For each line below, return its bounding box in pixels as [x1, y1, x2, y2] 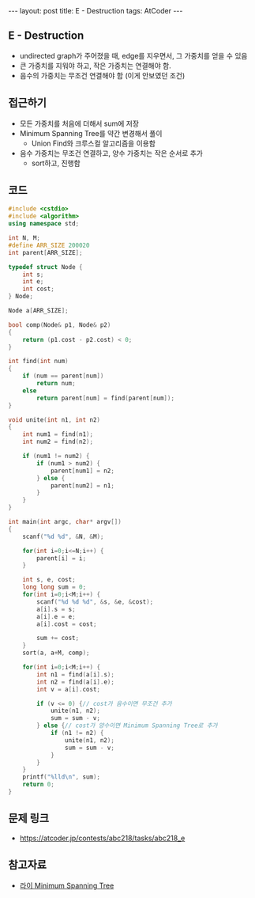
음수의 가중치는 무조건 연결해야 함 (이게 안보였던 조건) [19, 70, 186, 80]
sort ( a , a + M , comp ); [22, 649, 90, 657]
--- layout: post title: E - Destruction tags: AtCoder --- [8, 6, 183, 15]
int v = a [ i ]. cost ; [36, 685, 101, 693]
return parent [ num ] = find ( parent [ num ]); [36, 394, 175, 402]
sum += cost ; [36, 635, 80, 642]
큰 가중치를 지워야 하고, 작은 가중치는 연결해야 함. [19, 61, 171, 70]
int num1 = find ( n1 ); [22, 430, 93, 438]
